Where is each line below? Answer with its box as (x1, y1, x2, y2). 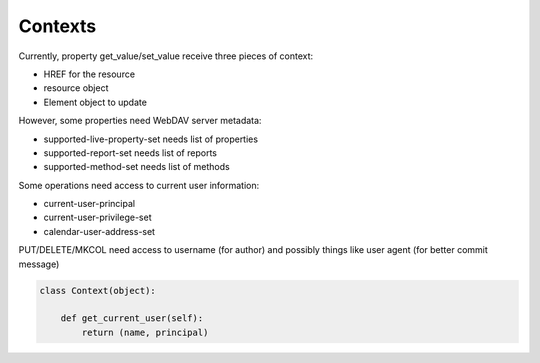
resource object (43, 82, 109, 94)
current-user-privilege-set (43, 211, 152, 224)
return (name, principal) (81, 326, 209, 338)
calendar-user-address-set (43, 225, 155, 237)
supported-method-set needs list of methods (43, 161, 230, 173)
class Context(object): (39, 285, 157, 296)
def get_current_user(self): (60, 313, 204, 324)
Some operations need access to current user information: (18, 179, 260, 191)
